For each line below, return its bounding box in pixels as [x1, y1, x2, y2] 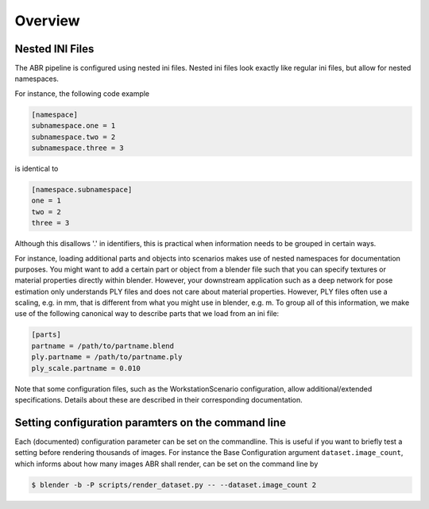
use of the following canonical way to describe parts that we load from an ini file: [14, 309, 280, 318]
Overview [14, 12, 80, 29]
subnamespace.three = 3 [31, 144, 125, 152]
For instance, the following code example [14, 88, 150, 98]
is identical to [14, 164, 59, 173]
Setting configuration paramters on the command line [14, 415, 286, 429]
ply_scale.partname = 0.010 [31, 364, 141, 372]
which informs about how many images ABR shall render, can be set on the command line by [14, 459, 319, 469]
